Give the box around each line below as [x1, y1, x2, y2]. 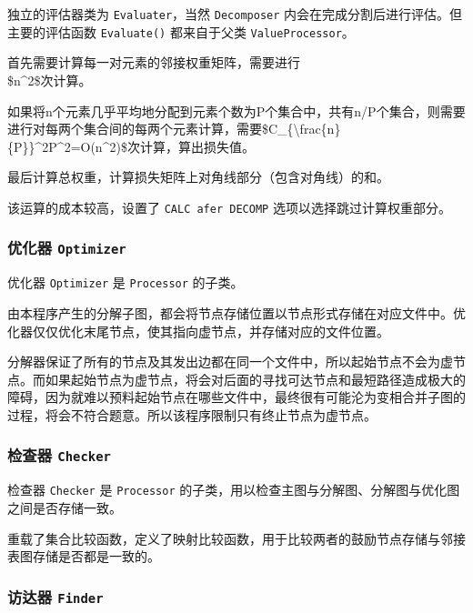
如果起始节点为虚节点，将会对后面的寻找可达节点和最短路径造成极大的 [45, 369, 466, 388]
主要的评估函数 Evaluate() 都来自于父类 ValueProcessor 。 [7, 22, 355, 41]
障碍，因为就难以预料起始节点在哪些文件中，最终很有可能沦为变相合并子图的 [7, 387, 466, 407]
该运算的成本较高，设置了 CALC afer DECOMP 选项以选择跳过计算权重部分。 [7, 197, 451, 216]
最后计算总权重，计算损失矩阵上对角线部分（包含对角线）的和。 [7, 167, 389, 186]
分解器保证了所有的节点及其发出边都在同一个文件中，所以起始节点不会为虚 [7, 352, 453, 371]
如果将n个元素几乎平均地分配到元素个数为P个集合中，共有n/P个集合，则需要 [7, 101, 466, 120]
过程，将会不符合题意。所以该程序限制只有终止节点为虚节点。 [7, 405, 377, 424]
